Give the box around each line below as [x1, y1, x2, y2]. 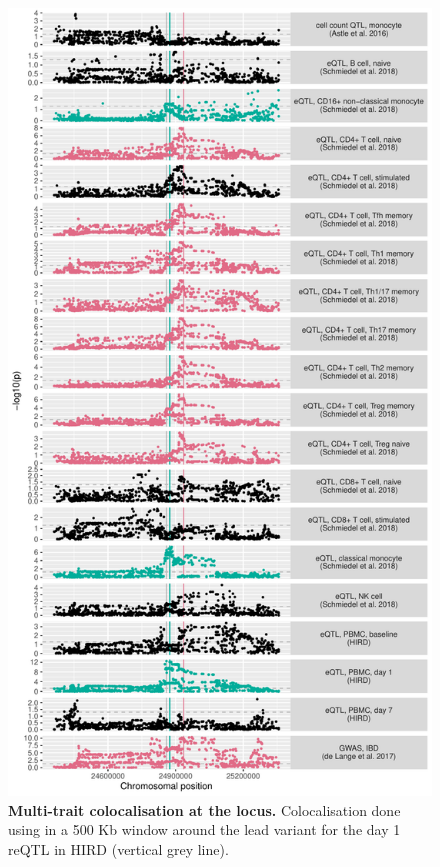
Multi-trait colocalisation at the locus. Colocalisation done [8, 799, 401, 820]
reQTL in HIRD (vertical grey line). [8, 838, 229, 859]
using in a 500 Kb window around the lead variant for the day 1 [8, 819, 401, 840]
